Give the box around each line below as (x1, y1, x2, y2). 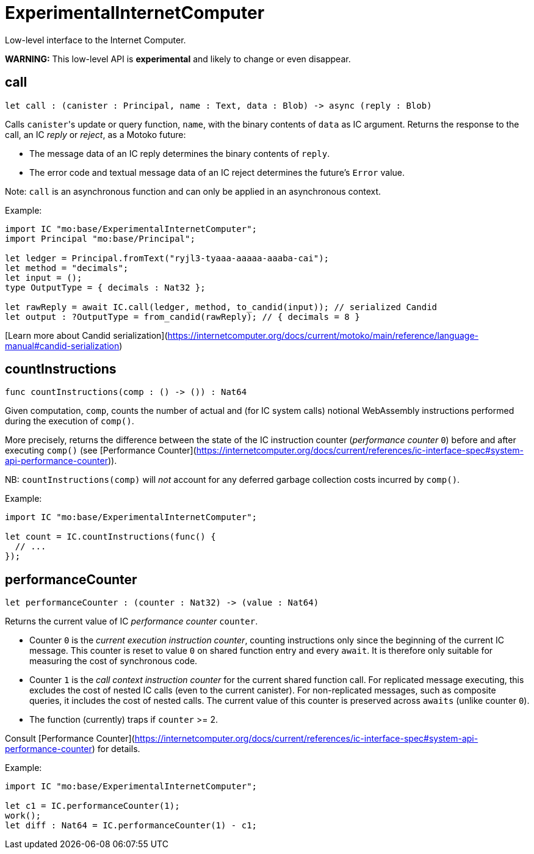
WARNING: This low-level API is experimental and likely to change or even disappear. (5, 53, 351, 64)
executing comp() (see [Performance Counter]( (5, 445, 197, 456)
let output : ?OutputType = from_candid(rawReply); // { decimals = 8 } (5, 311, 360, 322)
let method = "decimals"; (5, 262, 129, 273)
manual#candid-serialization (5, 340, 120, 351)
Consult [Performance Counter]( (5, 733, 135, 744)
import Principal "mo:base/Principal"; (5, 233, 195, 244)
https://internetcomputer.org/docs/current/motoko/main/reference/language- (167, 330, 478, 341)
